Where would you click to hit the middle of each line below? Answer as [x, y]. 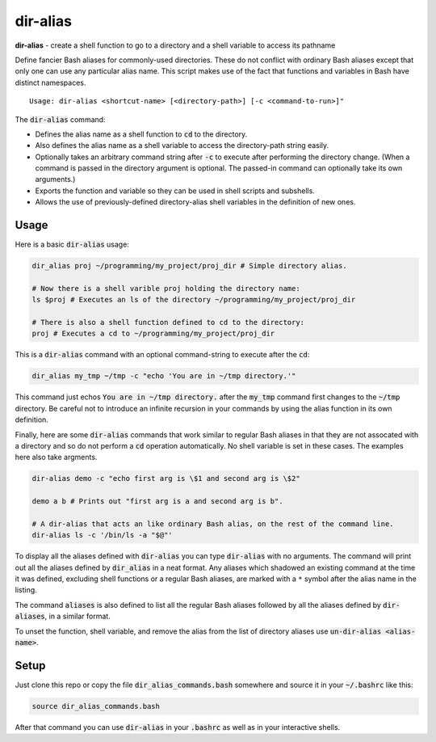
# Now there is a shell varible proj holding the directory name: [166, 288]
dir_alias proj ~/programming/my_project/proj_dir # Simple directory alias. [189, 266]
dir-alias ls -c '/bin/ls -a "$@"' [102, 535]
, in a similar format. [78, 616]
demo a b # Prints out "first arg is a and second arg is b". [157, 502]
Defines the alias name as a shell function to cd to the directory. [141, 134]
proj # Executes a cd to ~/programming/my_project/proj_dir [153, 334]
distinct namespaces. [50, 82]
